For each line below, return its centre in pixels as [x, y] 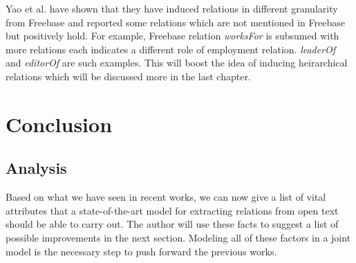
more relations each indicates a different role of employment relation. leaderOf [171, 49]
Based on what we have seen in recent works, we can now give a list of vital [166, 197]
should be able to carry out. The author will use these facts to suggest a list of [172, 224]
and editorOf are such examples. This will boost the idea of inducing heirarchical [177, 63]
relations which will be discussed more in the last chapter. [128, 76]
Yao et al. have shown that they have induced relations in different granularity [172, 8]
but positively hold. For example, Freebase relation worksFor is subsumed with [172, 36]
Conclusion [59, 124]
